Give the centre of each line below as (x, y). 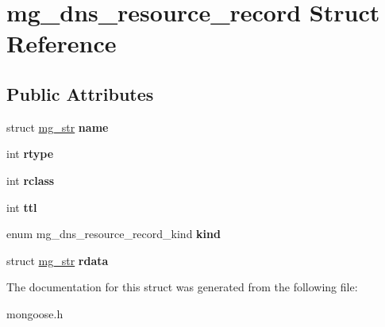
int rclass (31, 180)
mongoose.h (35, 313)
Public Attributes (80, 93)
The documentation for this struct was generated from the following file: (182, 287)
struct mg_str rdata (58, 260)
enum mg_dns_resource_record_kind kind (114, 234)
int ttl (22, 207)
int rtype (30, 154)
